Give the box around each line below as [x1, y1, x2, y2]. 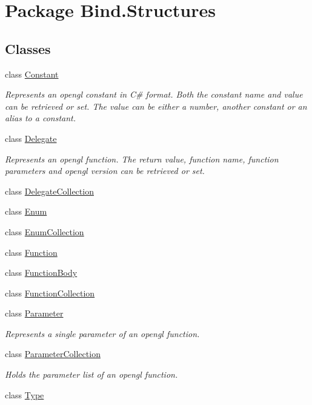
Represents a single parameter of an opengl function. [5, 327, 200, 340]
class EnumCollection [5, 225, 84, 238]
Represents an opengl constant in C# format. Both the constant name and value [5, 88, 303, 101]
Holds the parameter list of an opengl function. [5, 368, 178, 381]
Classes [5, 39, 51, 58]
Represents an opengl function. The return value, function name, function [5, 152, 279, 165]
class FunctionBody [5, 266, 78, 279]
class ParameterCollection [5, 347, 101, 360]
